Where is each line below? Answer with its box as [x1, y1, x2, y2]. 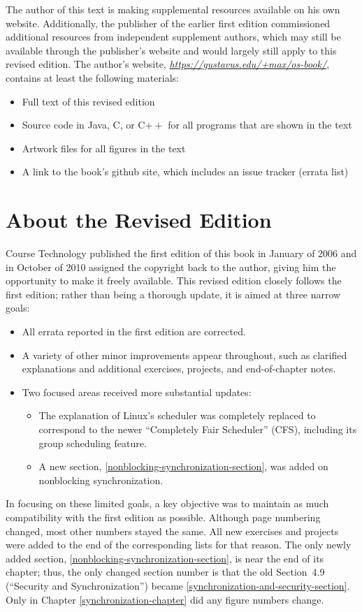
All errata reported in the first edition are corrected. [22, 324, 246, 339]
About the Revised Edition [6, 205, 272, 234]
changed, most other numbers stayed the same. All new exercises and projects [6, 523, 339, 538]
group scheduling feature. [38, 435, 147, 450]
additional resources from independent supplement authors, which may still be [6, 29, 341, 44]
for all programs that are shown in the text [168, 117, 352, 132]
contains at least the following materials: [6, 70, 179, 85]
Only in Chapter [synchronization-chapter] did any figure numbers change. [6, 592, 324, 606]
